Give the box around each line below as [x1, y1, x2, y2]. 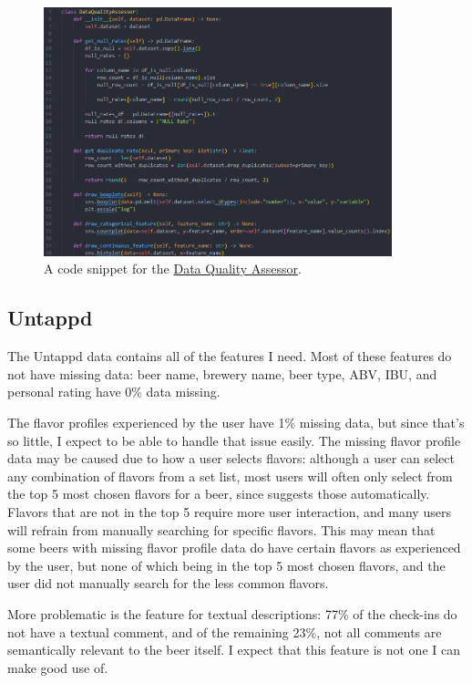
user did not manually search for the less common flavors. [7, 574, 329, 593]
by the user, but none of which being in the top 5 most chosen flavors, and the [7, 555, 446, 574]
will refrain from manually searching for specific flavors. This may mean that [7, 520, 436, 539]
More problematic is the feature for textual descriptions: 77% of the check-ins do [7, 604, 457, 623]
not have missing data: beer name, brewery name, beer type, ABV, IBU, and [7, 364, 437, 383]
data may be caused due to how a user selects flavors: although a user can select [7, 449, 455, 468]
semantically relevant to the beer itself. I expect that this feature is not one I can [7, 640, 460, 659]
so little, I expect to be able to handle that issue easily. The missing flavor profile [7, 430, 461, 450]
